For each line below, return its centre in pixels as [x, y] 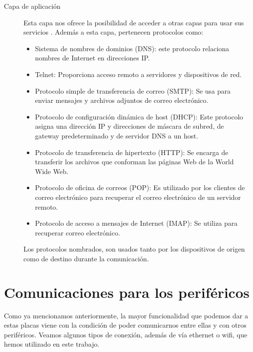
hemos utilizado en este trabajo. [52, 344]
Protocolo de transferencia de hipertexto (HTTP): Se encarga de [132, 152]
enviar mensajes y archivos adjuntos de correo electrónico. [122, 100]
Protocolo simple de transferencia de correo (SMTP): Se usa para [133, 90]
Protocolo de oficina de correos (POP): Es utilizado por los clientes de [140, 187]
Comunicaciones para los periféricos [127, 292]
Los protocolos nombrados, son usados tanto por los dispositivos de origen [134, 249]
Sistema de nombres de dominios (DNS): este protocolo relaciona [132, 48]
